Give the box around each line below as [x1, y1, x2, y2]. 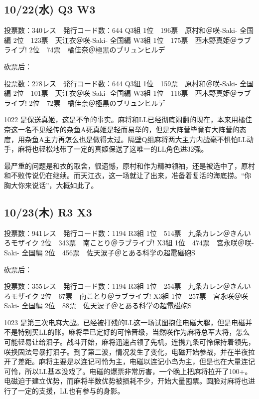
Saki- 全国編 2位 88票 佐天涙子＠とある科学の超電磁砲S [4, 300, 192, 311]
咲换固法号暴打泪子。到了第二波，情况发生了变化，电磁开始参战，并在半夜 [4, 346, 248, 357]
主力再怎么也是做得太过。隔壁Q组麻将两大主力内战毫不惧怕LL [44, 134, 247, 144]
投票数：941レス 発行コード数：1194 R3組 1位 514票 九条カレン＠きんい [4, 227, 251, 238]
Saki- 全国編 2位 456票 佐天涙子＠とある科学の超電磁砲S [4, 247, 195, 257]
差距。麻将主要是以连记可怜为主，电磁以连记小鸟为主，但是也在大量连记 [17, 356, 255, 367]
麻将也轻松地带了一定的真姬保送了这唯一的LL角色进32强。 [17, 144, 208, 154]
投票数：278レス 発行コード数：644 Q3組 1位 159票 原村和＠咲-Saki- [4, 78, 238, 88]
